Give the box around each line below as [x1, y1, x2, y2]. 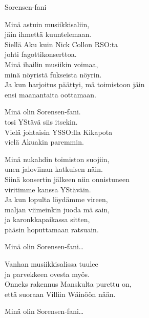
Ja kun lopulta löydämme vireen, [5, 194, 108, 205]
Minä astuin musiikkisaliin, [5, 18, 90, 29]
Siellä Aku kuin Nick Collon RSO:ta [5, 38, 118, 49]
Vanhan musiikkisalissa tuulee [5, 259, 98, 269]
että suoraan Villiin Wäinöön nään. [5, 288, 116, 299]
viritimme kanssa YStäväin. [5, 184, 91, 194]
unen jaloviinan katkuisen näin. [5, 164, 103, 174]
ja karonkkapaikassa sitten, [5, 214, 90, 225]
